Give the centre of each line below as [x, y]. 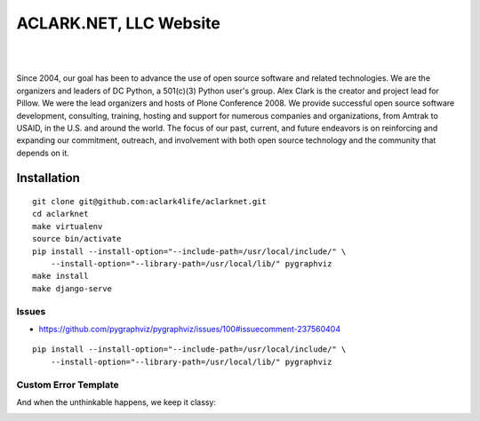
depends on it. [43, 153]
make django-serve [72, 288]
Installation [48, 178]
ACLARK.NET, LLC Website [119, 23]
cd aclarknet [60, 214]
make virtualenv [68, 226]
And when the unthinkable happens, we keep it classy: [116, 402]
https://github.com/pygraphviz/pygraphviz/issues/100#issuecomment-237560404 [190, 329]
